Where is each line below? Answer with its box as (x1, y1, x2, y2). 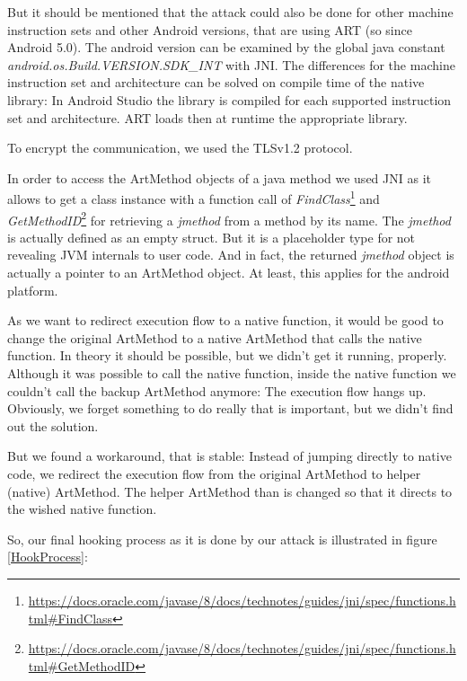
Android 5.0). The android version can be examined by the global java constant (7, 38, 445, 57)
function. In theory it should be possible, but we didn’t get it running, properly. (7, 346, 447, 365)
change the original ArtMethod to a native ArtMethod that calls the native (7, 328, 422, 347)
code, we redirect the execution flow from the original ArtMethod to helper (7, 464, 421, 482)
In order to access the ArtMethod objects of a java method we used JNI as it (7, 168, 431, 187)
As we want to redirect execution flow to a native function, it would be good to (7, 311, 444, 330)
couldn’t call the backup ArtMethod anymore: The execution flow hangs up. (7, 381, 427, 400)
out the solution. (7, 416, 99, 435)
